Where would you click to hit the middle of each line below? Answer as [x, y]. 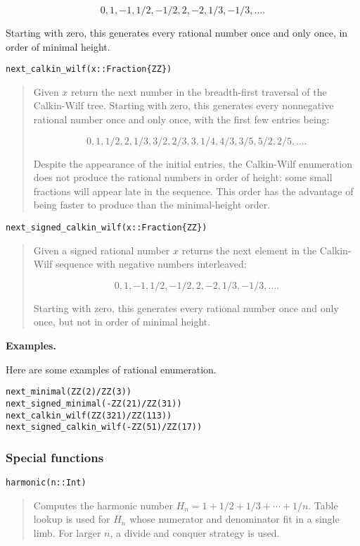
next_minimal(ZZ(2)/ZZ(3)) [69, 392]
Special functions [55, 457]
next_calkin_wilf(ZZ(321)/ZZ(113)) [89, 415]
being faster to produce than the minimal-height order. [152, 205]
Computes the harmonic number [103, 505]
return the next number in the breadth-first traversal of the [199, 91]
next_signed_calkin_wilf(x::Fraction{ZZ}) [107, 228]
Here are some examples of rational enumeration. [111, 369]
